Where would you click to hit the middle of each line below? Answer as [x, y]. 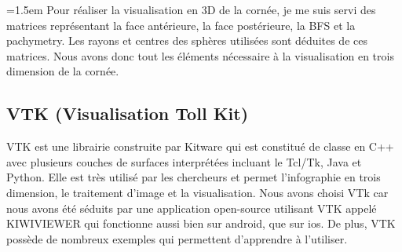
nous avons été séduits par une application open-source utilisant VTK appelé [192, 208]
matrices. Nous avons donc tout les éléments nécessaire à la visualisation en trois [200, 55]
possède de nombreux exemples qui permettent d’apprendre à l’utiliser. [177, 238]
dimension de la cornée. [63, 71]
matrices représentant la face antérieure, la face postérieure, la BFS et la [181, 25]
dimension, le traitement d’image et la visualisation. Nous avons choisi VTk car [197, 192]
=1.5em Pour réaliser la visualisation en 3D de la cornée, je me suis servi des [191, 9]
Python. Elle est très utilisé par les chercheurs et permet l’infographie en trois [194, 177]
